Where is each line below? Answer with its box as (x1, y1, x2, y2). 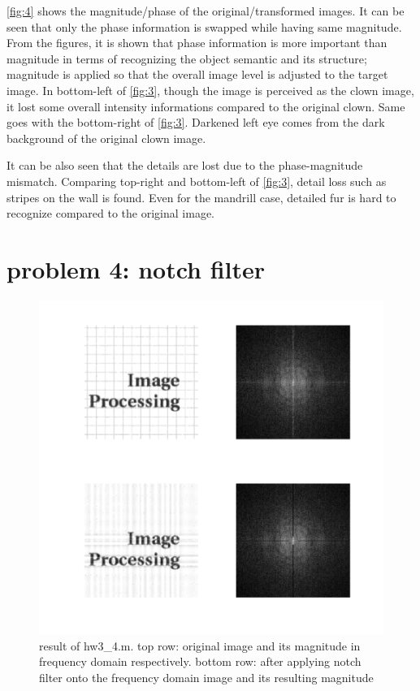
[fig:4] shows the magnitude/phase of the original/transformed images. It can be (6, 2, 405, 19)
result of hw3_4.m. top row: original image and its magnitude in (39, 637, 361, 654)
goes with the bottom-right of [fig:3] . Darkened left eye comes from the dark (6, 114, 385, 131)
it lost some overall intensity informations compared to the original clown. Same (6, 97, 405, 114)
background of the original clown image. (6, 129, 206, 146)
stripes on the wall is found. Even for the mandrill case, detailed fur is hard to (6, 188, 396, 205)
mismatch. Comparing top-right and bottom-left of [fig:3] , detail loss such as (6, 172, 387, 189)
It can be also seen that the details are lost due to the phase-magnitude (6, 157, 363, 174)
